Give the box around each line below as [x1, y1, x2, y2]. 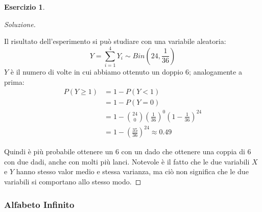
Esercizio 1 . [4, 2, 45, 12]
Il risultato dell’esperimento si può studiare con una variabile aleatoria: [4, 36, 226, 46]
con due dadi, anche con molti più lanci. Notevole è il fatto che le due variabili [4, 156, 250, 167]
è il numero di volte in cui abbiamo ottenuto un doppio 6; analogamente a [10, 66, 242, 77]
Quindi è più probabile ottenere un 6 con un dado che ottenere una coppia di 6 [4, 146, 251, 157]
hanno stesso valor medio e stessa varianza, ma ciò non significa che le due [16, 166, 249, 177]
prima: [4, 76, 25, 87]
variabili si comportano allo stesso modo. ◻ [4, 176, 141, 186]
